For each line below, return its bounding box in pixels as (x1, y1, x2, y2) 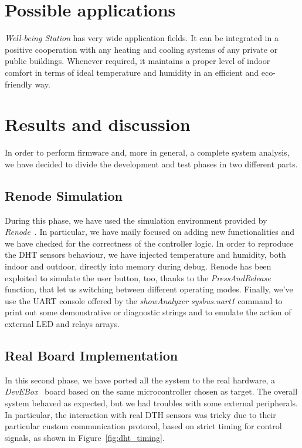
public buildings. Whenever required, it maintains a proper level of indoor (5, 55, 270, 67)
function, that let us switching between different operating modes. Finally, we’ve (5, 283, 293, 295)
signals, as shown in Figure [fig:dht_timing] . (5, 431, 165, 443)
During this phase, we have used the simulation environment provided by (5, 214, 267, 226)
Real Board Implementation (5, 346, 178, 364)
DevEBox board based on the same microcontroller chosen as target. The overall (5, 385, 298, 398)
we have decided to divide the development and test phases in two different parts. (5, 157, 298, 170)
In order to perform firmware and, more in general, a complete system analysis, (5, 146, 290, 159)
